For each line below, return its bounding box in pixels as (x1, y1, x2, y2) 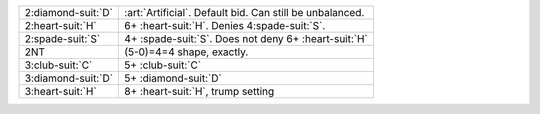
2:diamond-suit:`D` (24, 6, 114, 19)
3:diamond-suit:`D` (24, 71, 114, 85)
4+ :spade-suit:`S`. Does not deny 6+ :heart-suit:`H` (124, 32, 369, 45)
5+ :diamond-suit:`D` (124, 71, 222, 85)
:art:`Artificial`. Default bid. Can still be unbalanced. (124, 6, 365, 19)
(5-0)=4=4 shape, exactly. (124, 45, 249, 59)
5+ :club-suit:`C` (124, 58, 202, 72)
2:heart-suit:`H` (24, 19, 97, 32)
